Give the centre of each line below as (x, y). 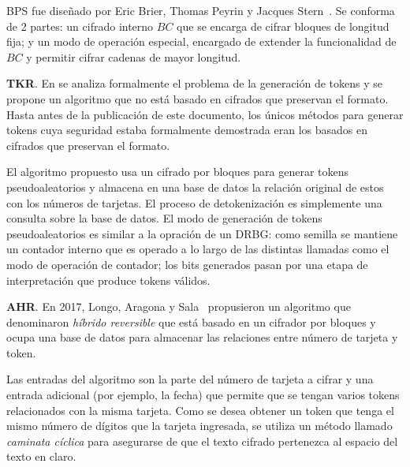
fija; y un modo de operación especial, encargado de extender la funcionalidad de (201, 41)
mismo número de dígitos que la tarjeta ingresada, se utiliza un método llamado (199, 426)
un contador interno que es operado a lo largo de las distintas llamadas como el (198, 249)
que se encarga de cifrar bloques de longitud (283, 26)
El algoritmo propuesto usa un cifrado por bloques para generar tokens (178, 172)
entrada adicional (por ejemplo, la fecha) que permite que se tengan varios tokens (203, 395)
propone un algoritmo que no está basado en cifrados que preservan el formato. (198, 98)
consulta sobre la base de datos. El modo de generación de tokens (164, 218)
